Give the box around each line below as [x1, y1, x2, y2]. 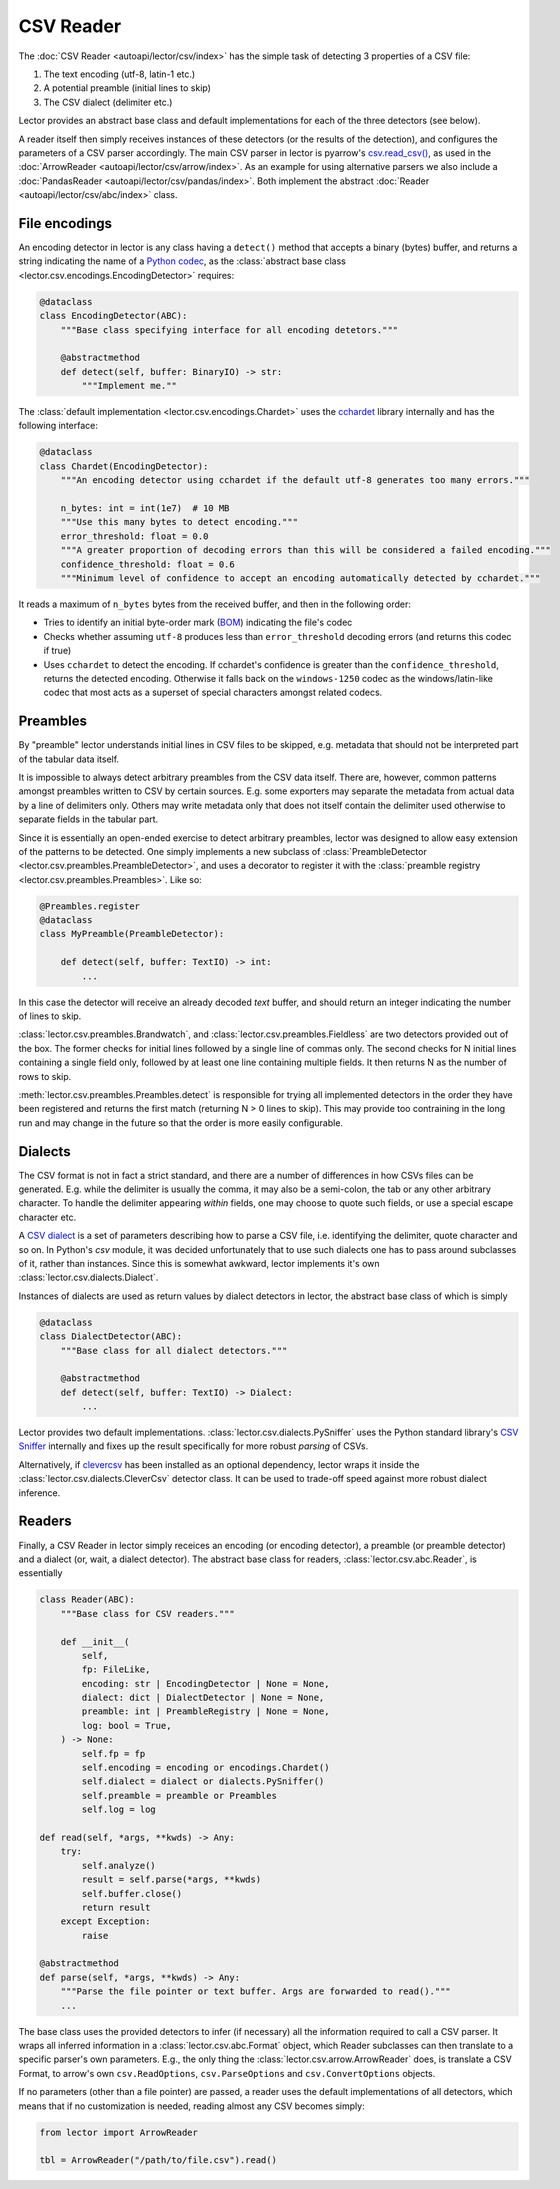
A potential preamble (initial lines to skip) [43, 82, 212, 94]
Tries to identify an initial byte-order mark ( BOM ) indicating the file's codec [43, 616, 353, 629]
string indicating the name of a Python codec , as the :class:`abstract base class [18, 255, 347, 267]
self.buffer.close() [81, 1888, 183, 1899]
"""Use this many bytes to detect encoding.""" [60, 516, 299, 528]
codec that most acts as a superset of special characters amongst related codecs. [43, 686, 383, 699]
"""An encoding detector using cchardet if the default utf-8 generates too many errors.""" [60, 475, 530, 486]
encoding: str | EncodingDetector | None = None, [81, 1678, 330, 1689]
